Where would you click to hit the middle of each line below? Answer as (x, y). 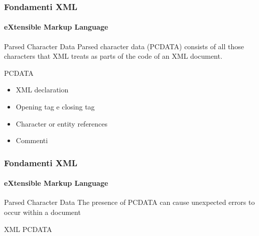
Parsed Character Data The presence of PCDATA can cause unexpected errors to (129, 202)
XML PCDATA (28, 229)
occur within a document (42, 212)
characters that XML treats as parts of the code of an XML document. (113, 56)
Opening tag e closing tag (55, 107)
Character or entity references (62, 123)
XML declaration (42, 90)
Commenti (32, 140)
